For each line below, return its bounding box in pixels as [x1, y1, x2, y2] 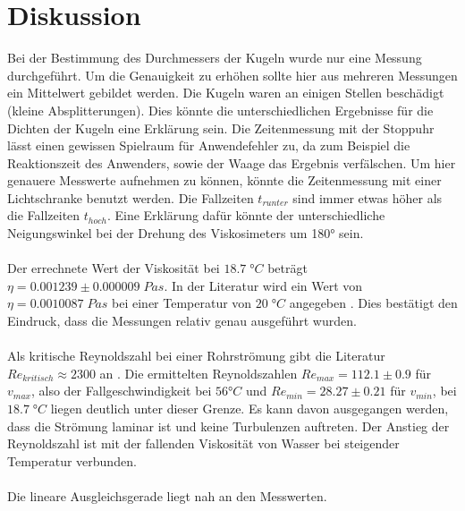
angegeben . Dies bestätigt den [289, 294, 458, 312]
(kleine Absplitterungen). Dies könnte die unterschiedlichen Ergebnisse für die [7, 100, 434, 119]
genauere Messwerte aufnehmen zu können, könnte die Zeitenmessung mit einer [7, 171, 442, 190]
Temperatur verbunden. [7, 451, 137, 470]
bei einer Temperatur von [112, 294, 252, 312]
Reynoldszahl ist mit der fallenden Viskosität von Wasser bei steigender [7, 434, 400, 453]
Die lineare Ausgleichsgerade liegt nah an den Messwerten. [7, 486, 327, 505]
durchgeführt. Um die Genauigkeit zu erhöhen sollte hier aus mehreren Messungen [7, 65, 458, 84]
